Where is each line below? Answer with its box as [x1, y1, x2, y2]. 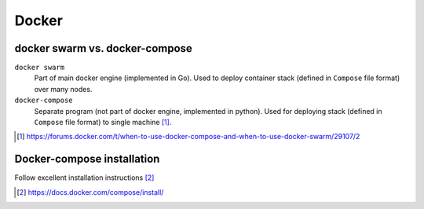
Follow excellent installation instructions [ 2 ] [14, 173, 155, 182]
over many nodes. [34, 84, 93, 93]
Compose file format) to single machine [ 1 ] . [34, 118, 172, 127]
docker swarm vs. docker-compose [14, 42, 192, 55]
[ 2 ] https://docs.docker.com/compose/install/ [16, 187, 164, 196]
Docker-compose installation [14, 152, 160, 166]
